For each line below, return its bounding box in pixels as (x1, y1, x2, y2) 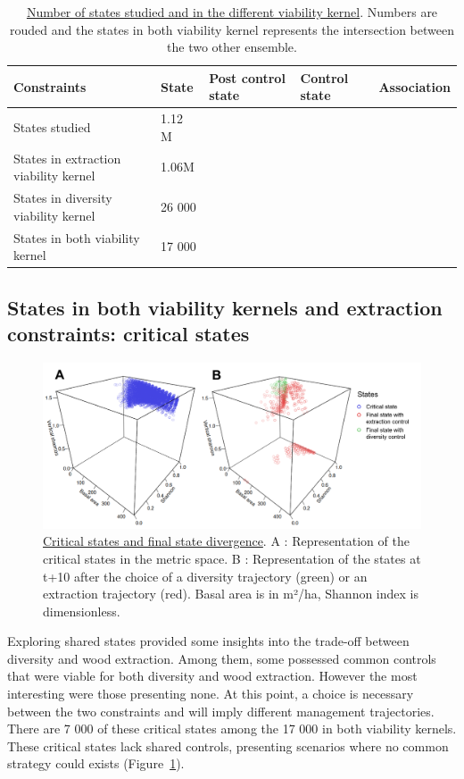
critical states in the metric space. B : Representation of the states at (43, 549, 421, 567)
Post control (209, 68, 286, 87)
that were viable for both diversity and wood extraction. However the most (7, 666, 418, 685)
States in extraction (13, 148, 121, 167)
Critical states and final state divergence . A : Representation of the (43, 532, 410, 550)
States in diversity (13, 188, 112, 207)
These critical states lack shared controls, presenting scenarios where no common (7, 736, 449, 755)
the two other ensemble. (167, 38, 297, 56)
